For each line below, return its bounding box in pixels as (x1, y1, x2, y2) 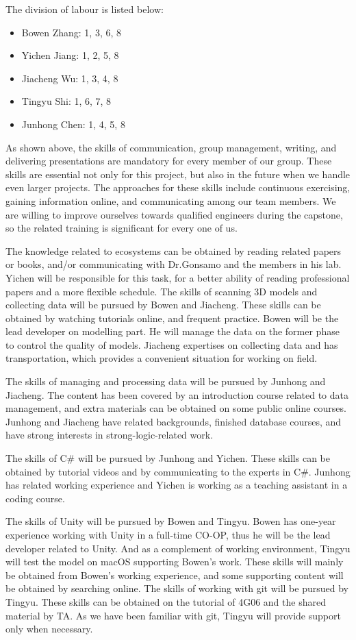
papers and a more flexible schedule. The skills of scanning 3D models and (5, 284, 318, 298)
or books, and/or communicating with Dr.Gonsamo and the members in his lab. (5, 257, 342, 271)
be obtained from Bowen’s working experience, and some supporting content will (5, 567, 344, 582)
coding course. (5, 491, 65, 505)
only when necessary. (5, 621, 93, 636)
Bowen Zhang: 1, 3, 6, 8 (21, 25, 122, 39)
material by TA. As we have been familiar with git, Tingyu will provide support (5, 608, 341, 622)
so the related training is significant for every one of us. (5, 221, 238, 235)
